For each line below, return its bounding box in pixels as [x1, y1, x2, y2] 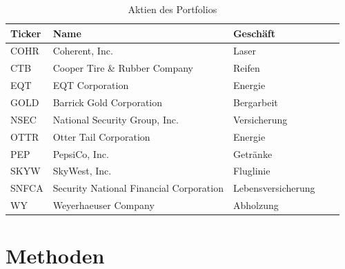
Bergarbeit [233, 94, 278, 109]
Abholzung [233, 198, 279, 212]
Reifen [233, 61, 260, 75]
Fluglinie [233, 163, 270, 178]
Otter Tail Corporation [52, 129, 150, 143]
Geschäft [233, 26, 276, 40]
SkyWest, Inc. [52, 163, 112, 178]
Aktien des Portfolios [128, 2, 217, 16]
